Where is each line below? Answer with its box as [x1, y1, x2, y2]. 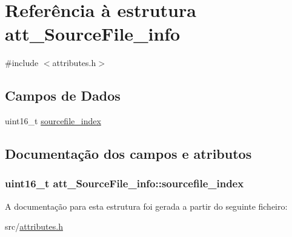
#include [5, 56, 39, 69]
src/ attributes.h [5, 220, 63, 233]
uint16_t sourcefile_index [5, 115, 101, 127]
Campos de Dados [5, 86, 121, 105]
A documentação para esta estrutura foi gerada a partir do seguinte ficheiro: [5, 199, 288, 212]
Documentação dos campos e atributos [5, 144, 252, 163]
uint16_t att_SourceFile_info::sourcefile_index [5, 176, 244, 191]
